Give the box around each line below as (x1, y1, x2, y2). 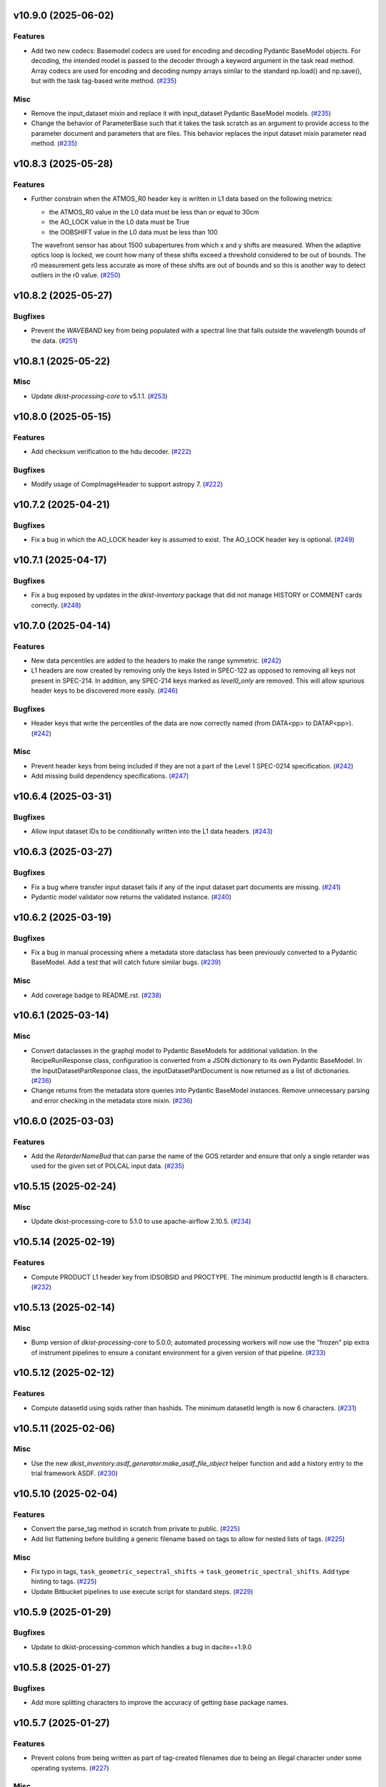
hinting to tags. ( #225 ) (31, 1577, 97, 1586)
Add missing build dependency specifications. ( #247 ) (31, 772, 189, 781)
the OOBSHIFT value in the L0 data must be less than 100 (49, 227, 218, 236)
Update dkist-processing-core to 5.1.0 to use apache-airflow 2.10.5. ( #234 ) (31, 1217, 252, 1226)
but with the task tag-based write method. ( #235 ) (31, 76, 177, 85)
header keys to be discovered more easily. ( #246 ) (31, 686, 178, 695)
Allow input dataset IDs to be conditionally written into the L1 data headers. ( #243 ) (31, 827, 273, 836)
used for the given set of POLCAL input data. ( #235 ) (31, 1162, 185, 1170)
